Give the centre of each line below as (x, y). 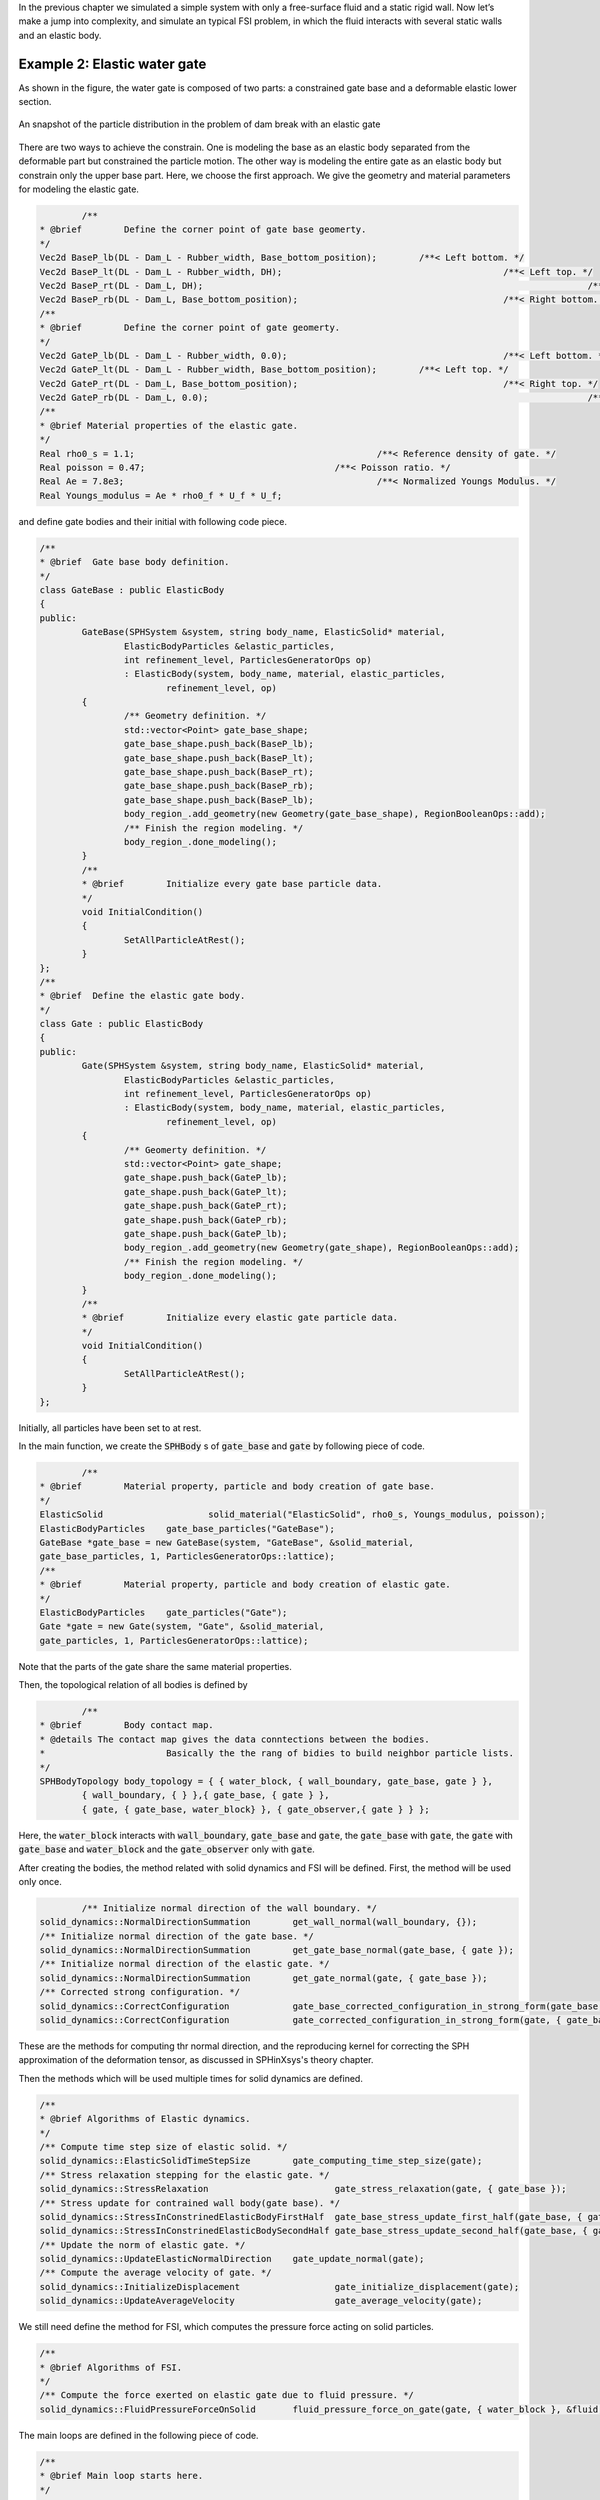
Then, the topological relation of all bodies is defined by (133, 1685)
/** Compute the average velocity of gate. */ (155, 2273)
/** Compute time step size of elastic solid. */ (163, 2146)
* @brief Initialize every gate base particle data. (232, 884)
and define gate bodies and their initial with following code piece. (152, 521)
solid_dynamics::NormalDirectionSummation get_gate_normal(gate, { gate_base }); (264, 1978)
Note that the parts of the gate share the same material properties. (155, 1666)
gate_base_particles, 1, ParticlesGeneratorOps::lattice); (187, 1556)
